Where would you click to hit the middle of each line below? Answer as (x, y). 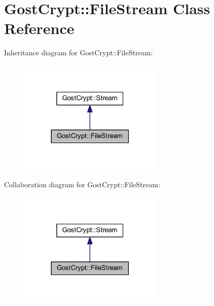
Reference (39, 28)
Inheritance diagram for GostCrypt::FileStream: (79, 53)
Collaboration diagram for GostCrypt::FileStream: (82, 184)
